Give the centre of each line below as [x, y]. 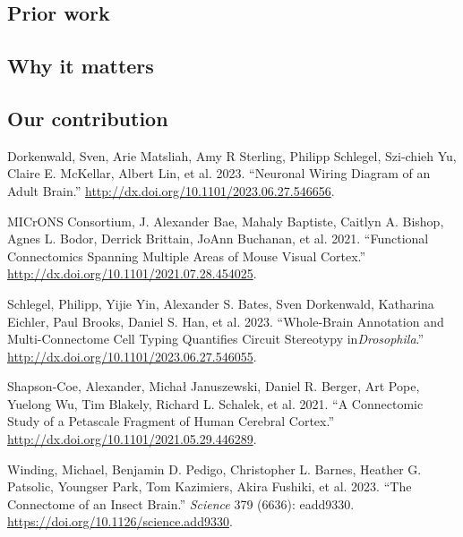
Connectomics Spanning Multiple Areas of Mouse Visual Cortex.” [187, 256]
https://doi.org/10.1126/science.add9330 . [120, 521]
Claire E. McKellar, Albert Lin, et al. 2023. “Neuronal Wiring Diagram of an [219, 173]
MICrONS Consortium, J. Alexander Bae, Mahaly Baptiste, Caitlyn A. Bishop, [226, 221]
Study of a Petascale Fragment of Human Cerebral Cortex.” [171, 421]
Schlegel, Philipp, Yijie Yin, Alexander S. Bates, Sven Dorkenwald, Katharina [221, 303]
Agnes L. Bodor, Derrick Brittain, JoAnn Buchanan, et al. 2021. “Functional [218, 239]
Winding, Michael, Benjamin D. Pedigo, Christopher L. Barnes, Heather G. [214, 469]
